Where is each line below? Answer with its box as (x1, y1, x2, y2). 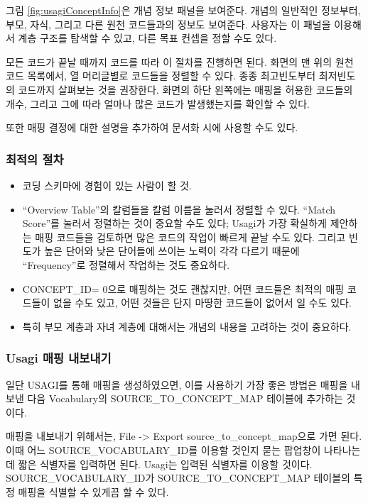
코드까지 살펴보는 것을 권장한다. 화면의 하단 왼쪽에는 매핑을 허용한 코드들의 (18, 82, 353, 96)
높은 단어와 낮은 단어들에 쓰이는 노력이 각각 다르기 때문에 (44, 243, 300, 258)
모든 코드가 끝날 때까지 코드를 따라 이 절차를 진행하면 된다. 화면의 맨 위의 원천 (6, 54, 354, 69)
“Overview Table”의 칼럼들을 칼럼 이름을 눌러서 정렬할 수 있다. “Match (22, 201, 336, 216)
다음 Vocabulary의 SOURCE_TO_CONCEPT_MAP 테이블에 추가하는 (27, 391, 343, 406)
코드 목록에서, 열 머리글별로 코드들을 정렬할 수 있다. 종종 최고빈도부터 (6, 68, 316, 83)
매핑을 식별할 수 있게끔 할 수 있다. (18, 484, 169, 499)
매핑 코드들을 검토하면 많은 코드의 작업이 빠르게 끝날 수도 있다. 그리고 (35, 229, 346, 244)
